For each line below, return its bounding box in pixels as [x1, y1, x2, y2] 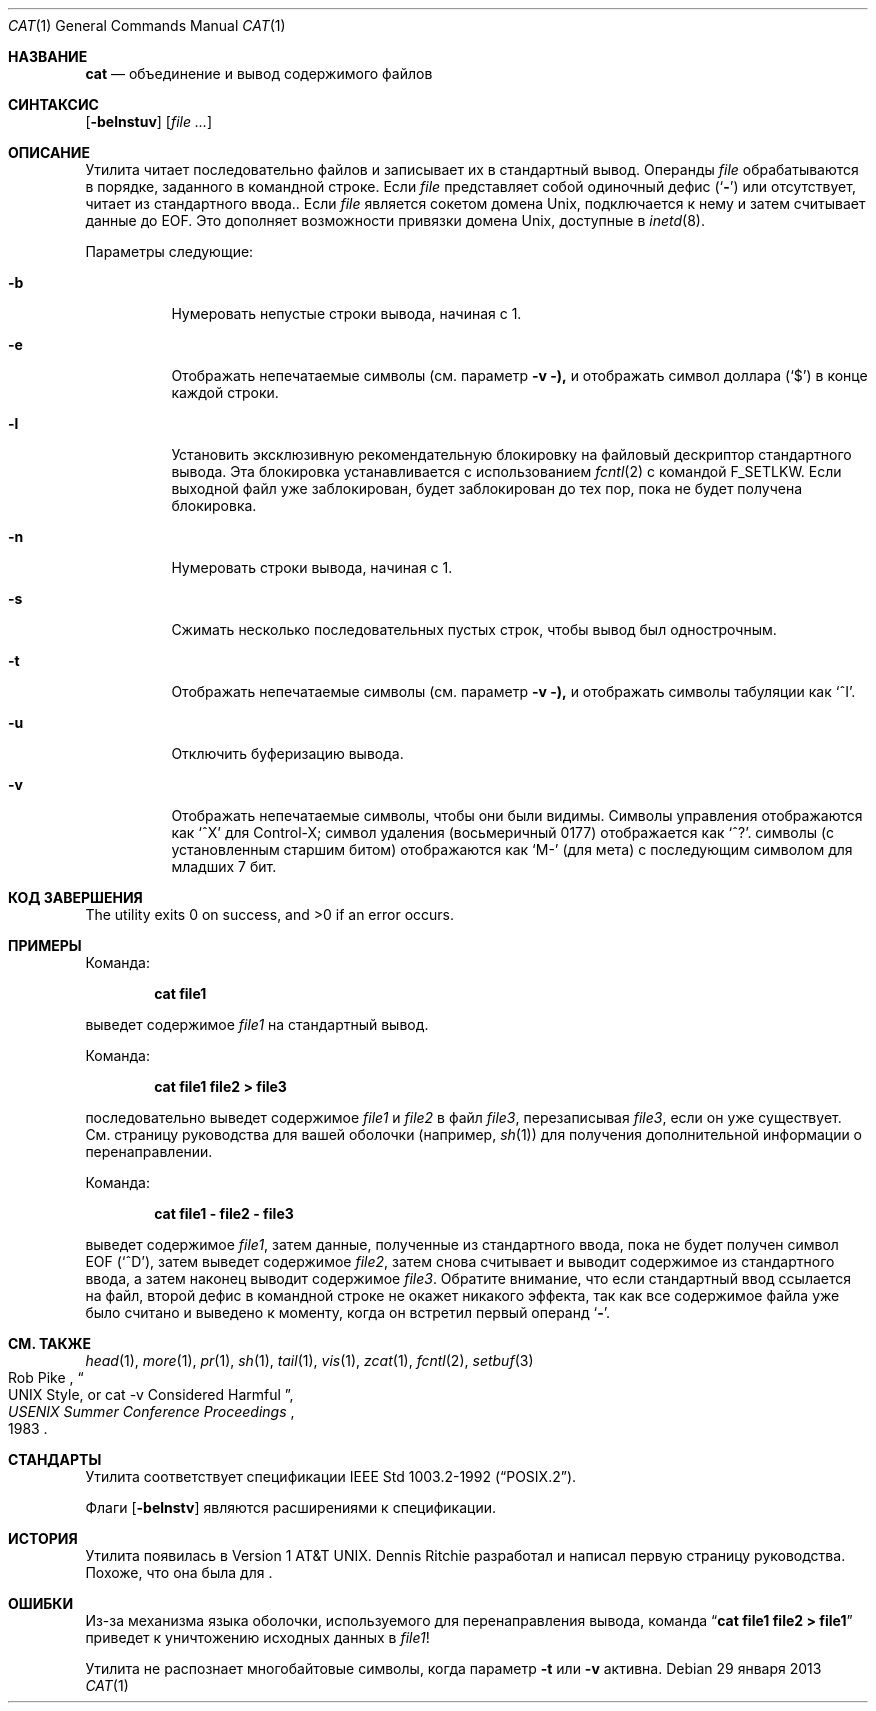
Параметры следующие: [85, 243, 254, 260]
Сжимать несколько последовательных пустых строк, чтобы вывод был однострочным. [171, 621, 777, 638]
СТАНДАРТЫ [8, 1451, 102, 1468]
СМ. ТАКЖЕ [8, 1335, 92, 1352]
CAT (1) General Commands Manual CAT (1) [8, 17, 286, 34]
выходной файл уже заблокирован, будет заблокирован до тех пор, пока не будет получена [171, 480, 803, 497]
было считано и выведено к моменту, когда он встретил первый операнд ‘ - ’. [85, 1304, 610, 1321]
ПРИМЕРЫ [8, 937, 82, 954]
